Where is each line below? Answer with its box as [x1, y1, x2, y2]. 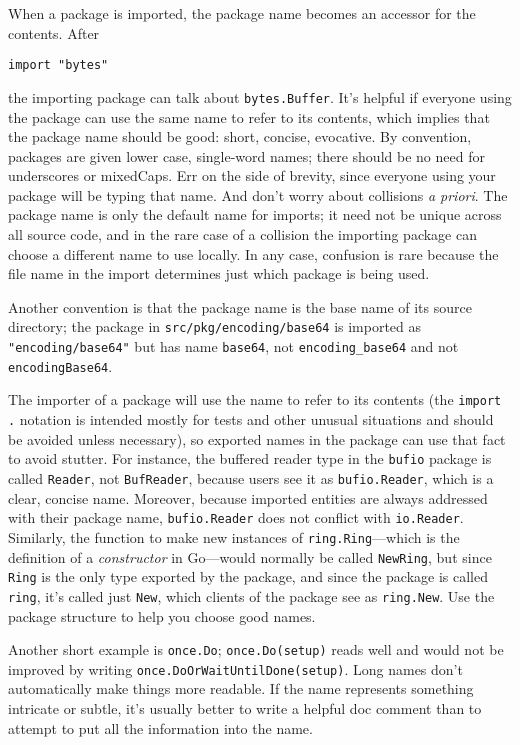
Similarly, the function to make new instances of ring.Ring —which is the [8, 526, 460, 547]
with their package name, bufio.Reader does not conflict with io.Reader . [8, 507, 464, 528]
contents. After [8, 22, 100, 43]
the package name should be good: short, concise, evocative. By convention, [8, 126, 472, 147]
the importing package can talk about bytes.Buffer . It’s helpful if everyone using [8, 86, 512, 107]
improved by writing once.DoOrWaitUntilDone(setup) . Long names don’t [8, 658, 463, 679]
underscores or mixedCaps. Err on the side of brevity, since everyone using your [8, 165, 496, 186]
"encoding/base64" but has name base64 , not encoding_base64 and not [8, 336, 459, 357]
